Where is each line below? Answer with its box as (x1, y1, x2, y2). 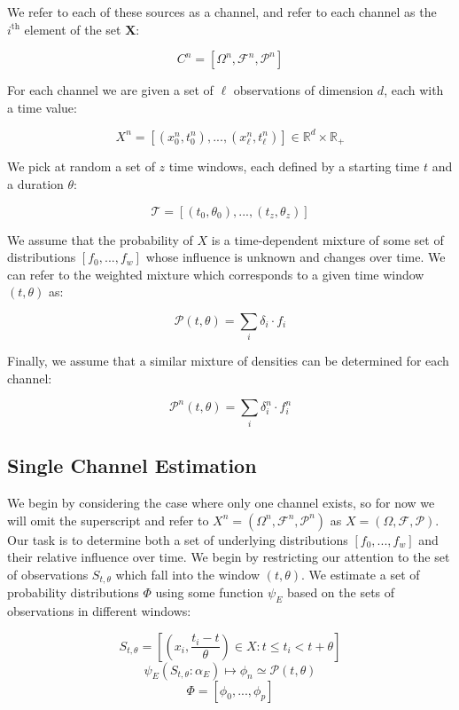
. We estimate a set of (301, 564, 420, 583)
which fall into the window (115, 564, 261, 583)
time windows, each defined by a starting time (168, 157, 420, 176)
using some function (155, 583, 264, 602)
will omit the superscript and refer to (7, 510, 209, 529)
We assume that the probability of (7, 230, 193, 248)
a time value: (7, 98, 77, 116)
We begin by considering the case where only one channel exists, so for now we (7, 493, 435, 511)
